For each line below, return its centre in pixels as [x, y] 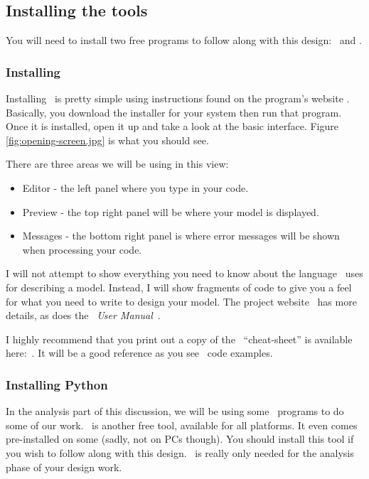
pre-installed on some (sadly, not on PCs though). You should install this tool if [180, 439]
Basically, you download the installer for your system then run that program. [174, 112]
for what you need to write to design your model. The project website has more [181, 301]
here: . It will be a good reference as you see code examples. [139, 353]
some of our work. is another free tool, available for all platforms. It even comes [182, 425]
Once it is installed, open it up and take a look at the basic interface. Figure [172, 126]
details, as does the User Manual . [83, 315]
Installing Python [57, 384]
